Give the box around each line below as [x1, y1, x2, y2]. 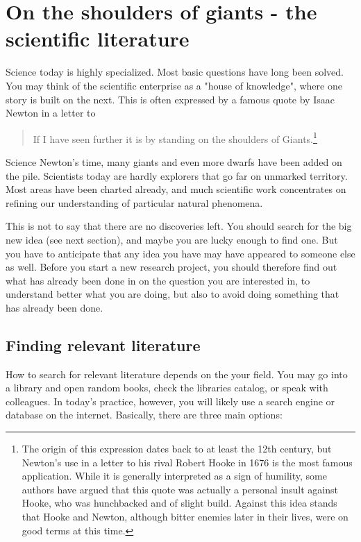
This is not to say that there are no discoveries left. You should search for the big [6, 219, 352, 233]
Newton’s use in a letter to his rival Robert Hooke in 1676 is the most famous [22, 455, 353, 469]
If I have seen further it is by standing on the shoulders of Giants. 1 [33, 129, 317, 146]
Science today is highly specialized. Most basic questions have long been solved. [6, 65, 344, 79]
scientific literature [6, 24, 190, 53]
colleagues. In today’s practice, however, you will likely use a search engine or [6, 393, 335, 408]
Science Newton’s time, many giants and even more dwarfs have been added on [6, 154, 342, 169]
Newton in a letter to [6, 105, 96, 120]
